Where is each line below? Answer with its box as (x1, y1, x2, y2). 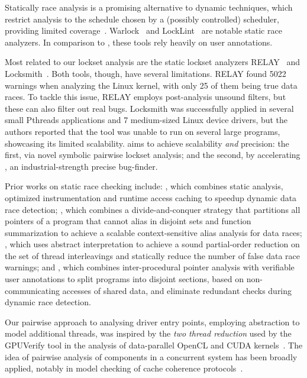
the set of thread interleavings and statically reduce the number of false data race (5, 249, 300, 261)
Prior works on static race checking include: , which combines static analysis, (5, 180, 283, 192)
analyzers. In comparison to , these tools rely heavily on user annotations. (5, 35, 273, 48)
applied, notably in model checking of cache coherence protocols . (5, 362, 243, 374)
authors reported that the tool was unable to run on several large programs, (5, 125, 280, 137)
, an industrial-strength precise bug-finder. (5, 160, 158, 172)
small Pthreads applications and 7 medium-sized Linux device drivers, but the (5, 114, 288, 126)
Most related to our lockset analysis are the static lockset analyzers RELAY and (5, 56, 300, 68)
